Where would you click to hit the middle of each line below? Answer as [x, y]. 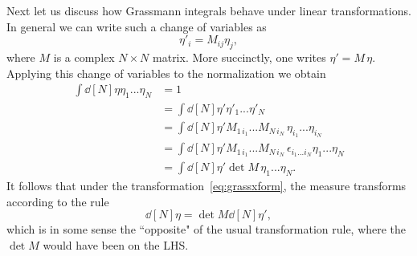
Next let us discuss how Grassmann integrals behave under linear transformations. [209, 10]
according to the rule [58, 201]
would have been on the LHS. [116, 244]
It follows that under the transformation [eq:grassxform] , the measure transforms [206, 185]
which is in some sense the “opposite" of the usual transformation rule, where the [206, 229]
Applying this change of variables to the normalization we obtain [166, 73]
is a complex [84, 57]
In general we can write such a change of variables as [137, 26]
